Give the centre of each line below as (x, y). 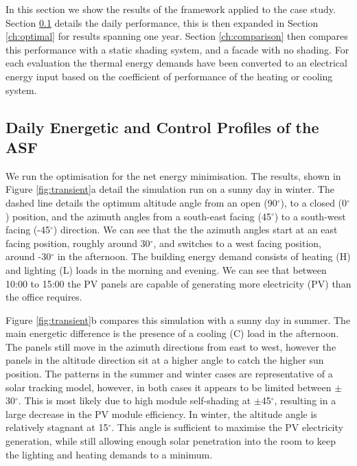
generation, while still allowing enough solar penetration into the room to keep (171, 441)
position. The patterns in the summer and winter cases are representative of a (169, 374)
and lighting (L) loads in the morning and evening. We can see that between (166, 269)
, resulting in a (305, 400)
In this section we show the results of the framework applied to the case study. (171, 9)
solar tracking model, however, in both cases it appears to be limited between (169, 387)
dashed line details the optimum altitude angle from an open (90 (141, 202)
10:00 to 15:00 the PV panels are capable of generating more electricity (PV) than (178, 283)
